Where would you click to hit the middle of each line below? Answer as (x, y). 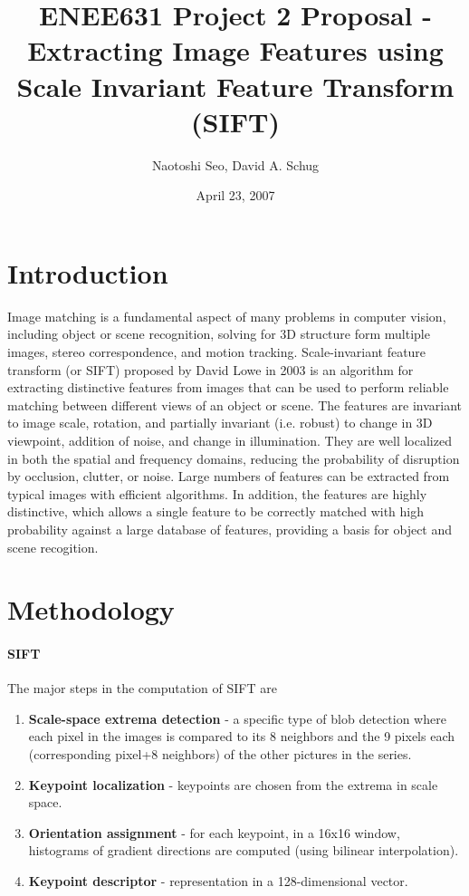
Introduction (88, 272)
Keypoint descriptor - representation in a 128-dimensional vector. (218, 881)
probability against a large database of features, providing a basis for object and (230, 529)
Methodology (91, 609)
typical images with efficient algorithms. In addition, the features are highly (217, 493)
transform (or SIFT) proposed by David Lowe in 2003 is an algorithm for (211, 369)
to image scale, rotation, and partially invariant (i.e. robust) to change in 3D (220, 423)
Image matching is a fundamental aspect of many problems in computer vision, (227, 316)
